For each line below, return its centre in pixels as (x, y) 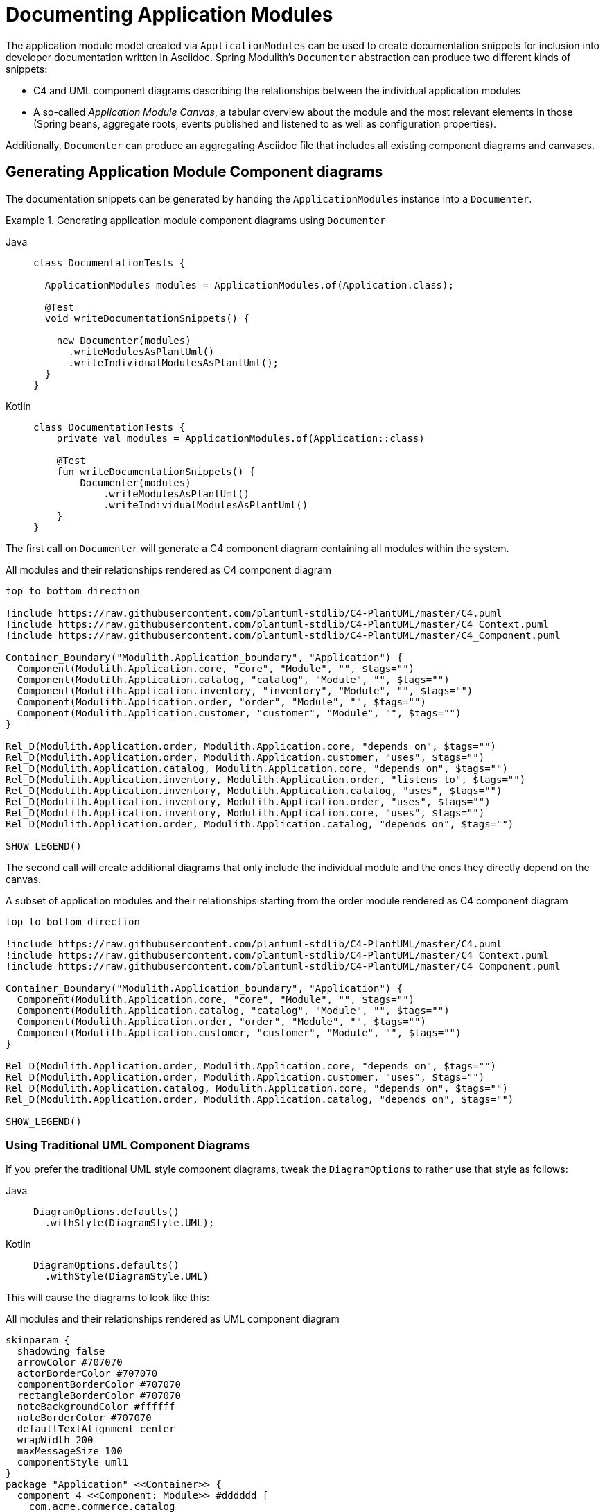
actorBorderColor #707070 (87, 1374)
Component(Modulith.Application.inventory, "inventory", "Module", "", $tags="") (245, 690)
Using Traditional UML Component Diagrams (128, 1145)
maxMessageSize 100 (70, 1451)
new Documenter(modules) (124, 340)
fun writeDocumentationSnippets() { (156, 471)
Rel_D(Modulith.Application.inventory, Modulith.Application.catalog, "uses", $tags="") (254, 790)
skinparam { (38, 1340)
